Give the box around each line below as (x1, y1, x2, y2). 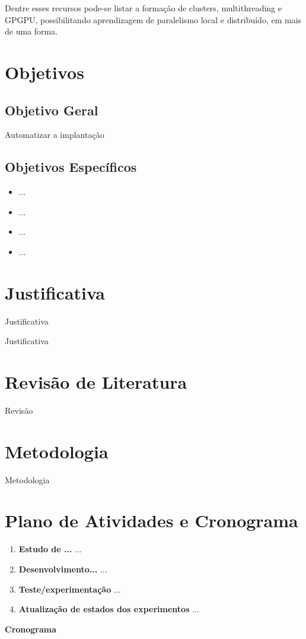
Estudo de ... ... (18, 543, 82, 555)
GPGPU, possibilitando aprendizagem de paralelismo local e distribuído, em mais (5, 13, 302, 26)
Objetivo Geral (5, 100, 98, 119)
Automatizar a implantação (5, 128, 104, 141)
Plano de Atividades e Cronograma (5, 508, 298, 533)
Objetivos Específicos (5, 158, 137, 176)
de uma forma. (5, 25, 58, 37)
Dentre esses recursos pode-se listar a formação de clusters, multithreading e (5, 2, 282, 14)
